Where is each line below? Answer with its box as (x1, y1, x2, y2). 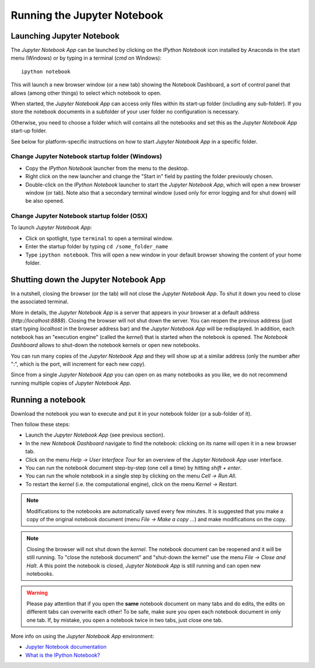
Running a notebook (10, 394, 86, 404)
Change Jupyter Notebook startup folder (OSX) (10, 212, 148, 220)
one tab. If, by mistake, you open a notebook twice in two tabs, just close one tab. (26, 617, 223, 624)
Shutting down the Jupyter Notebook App (10, 275, 166, 285)
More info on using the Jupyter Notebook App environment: (10, 632, 155, 639)
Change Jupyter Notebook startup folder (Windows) (10, 153, 163, 161)
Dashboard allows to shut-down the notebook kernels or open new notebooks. (10, 342, 201, 349)
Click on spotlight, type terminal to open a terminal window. (25, 234, 173, 242)
